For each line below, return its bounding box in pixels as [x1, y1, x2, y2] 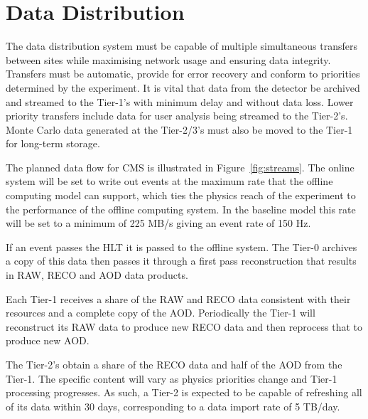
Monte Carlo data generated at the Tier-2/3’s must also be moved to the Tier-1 [6, 122, 353, 137]
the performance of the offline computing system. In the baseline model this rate [6, 201, 356, 216]
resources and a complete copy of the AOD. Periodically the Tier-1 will [6, 305, 315, 320]
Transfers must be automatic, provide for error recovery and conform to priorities [6, 66, 360, 81]
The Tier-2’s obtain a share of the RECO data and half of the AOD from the [6, 357, 342, 371]
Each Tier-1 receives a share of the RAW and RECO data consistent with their [6, 291, 351, 306]
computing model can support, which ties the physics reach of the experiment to [6, 188, 356, 203]
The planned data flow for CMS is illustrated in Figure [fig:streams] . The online [6, 159, 355, 174]
